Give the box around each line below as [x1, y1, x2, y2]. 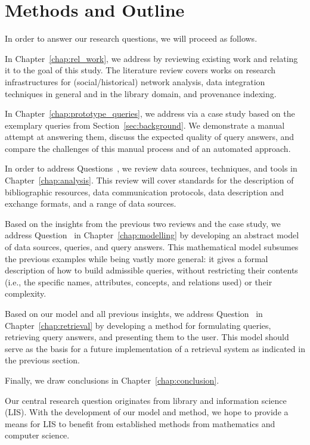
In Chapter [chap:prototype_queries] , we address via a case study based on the [5, 107, 295, 120]
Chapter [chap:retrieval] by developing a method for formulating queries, [5, 319, 271, 331]
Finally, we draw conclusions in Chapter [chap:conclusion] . [5, 374, 219, 386]
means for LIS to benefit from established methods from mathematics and [5, 417, 275, 430]
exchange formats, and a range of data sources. [5, 197, 176, 210]
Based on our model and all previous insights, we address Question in [5, 307, 263, 319]
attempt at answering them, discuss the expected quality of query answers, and [5, 130, 294, 143]
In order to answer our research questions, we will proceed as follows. [5, 32, 258, 45]
